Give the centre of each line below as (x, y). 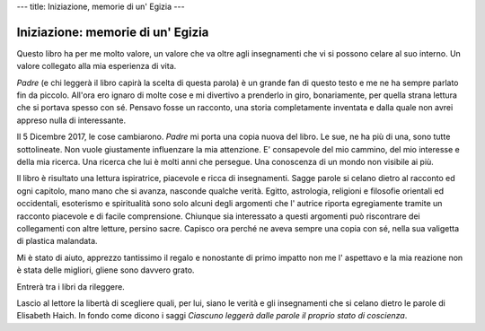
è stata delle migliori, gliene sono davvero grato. (106, 270)
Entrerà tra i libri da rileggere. (71, 286)
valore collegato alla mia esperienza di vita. (97, 66)
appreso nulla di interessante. (71, 120)
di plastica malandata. (57, 241)
